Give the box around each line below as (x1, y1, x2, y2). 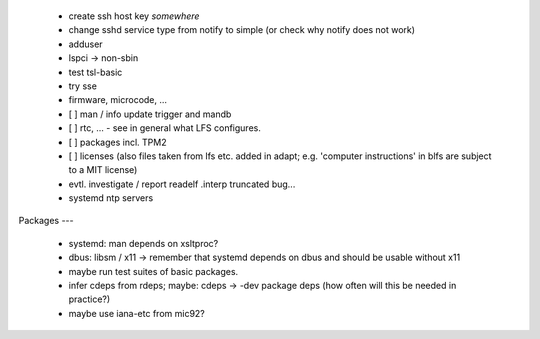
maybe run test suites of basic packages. (68, 265, 239, 277)
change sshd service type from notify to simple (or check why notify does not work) (68, 24, 415, 36)
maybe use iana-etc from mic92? (68, 307, 205, 319)
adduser (68, 38, 104, 50)
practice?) (68, 293, 111, 305)
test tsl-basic (68, 66, 123, 78)
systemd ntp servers (68, 192, 154, 204)
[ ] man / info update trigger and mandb (68, 108, 232, 120)
